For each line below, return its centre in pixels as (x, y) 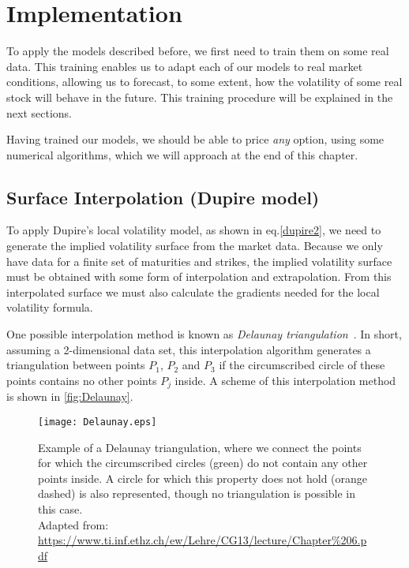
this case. (60, 508)
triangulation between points (76, 365)
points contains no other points (82, 380)
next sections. (39, 112)
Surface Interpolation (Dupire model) (163, 197)
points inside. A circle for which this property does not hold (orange (203, 478)
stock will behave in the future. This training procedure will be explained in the (200, 97)
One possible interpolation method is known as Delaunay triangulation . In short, (204, 334)
